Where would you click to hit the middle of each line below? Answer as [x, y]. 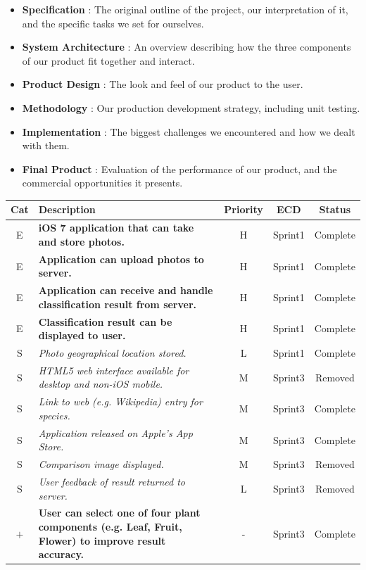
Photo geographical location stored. [112, 353]
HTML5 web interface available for [114, 370]
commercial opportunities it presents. [102, 183]
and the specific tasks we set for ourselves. [113, 23]
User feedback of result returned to [112, 482]
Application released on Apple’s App [115, 432]
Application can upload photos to [121, 259]
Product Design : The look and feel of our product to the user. [163, 84]
